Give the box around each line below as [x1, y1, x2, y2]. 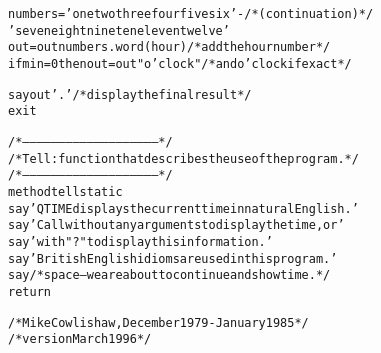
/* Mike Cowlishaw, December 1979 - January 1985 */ [8, 315, 309, 330]
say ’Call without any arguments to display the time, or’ [8, 218, 345, 233]
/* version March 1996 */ [8, 332, 152, 347]
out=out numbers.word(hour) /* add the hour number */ [8, 40, 331, 55]
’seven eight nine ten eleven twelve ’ [8, 23, 230, 38]
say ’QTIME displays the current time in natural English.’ [8, 201, 359, 216]
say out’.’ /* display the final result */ [8, 87, 252, 102]
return [8, 284, 51, 299]
